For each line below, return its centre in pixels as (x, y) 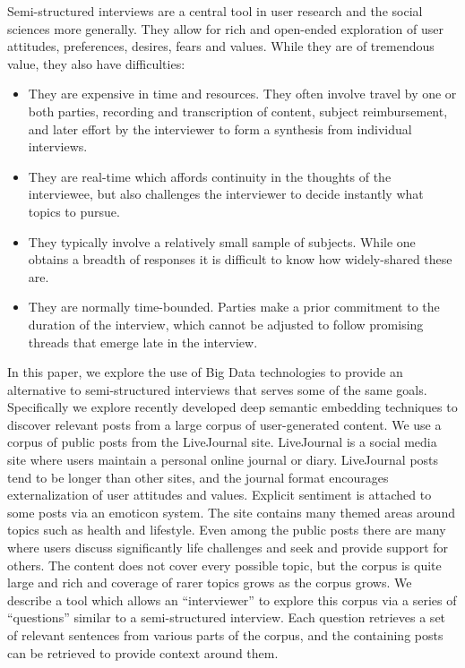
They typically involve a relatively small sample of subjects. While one (222, 241)
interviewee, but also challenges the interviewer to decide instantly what (226, 194)
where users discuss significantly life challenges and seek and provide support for (228, 548)
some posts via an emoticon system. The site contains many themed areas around (231, 512)
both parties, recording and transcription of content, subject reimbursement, (238, 111)
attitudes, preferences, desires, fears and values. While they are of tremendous (221, 46)
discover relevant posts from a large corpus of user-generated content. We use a (224, 424)
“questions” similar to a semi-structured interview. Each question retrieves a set (227, 617)
